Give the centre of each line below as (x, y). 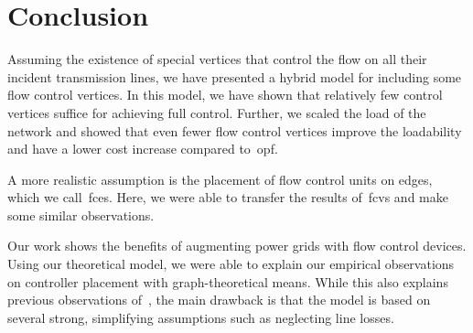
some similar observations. (81, 215)
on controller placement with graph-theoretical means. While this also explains (228, 281)
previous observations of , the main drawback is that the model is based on (219, 300)
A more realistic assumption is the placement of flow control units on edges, (220, 179)
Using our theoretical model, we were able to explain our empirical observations (231, 264)
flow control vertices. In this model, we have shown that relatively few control (225, 95)
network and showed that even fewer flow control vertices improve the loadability (235, 130)
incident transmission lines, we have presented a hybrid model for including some (235, 76)
